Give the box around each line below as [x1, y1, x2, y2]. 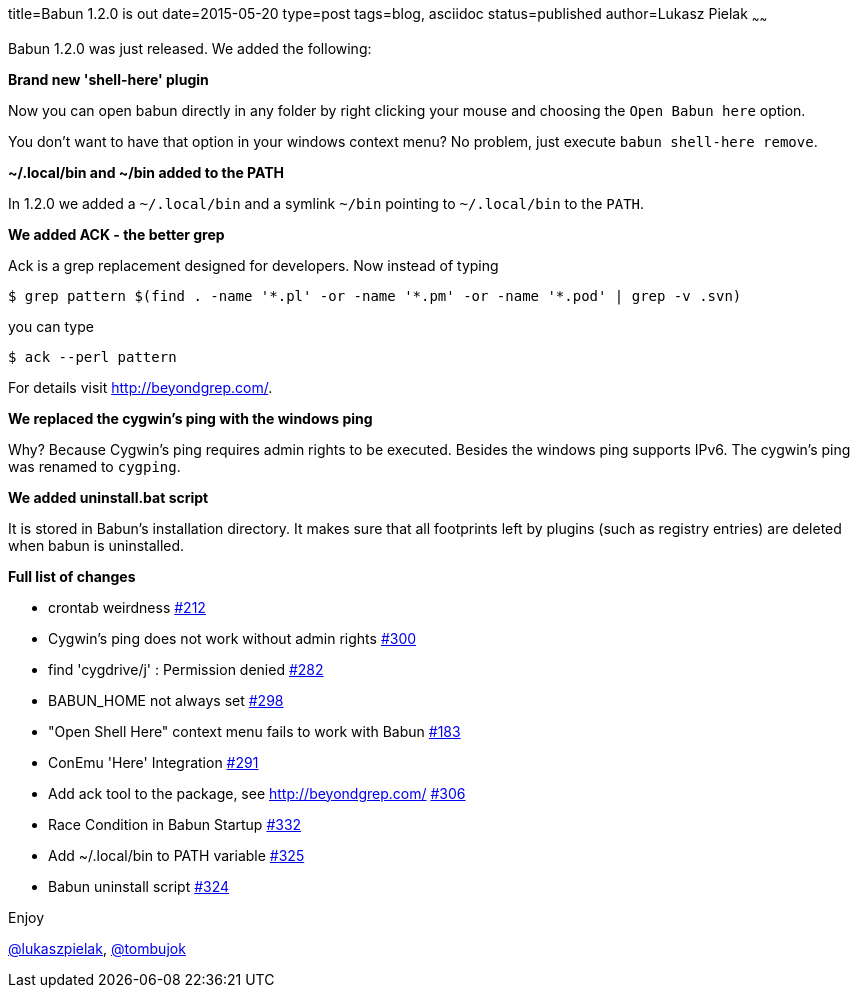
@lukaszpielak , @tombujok [8, 939, 186, 957]
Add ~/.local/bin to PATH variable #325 [48, 846, 305, 864]
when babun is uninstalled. [8, 536, 185, 554]
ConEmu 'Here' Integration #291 [48, 753, 259, 771]
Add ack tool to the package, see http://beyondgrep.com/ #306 [48, 784, 466, 802]
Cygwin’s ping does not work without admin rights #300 [48, 629, 417, 647]
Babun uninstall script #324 [48, 877, 230, 895]
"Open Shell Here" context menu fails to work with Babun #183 [48, 722, 461, 740]
